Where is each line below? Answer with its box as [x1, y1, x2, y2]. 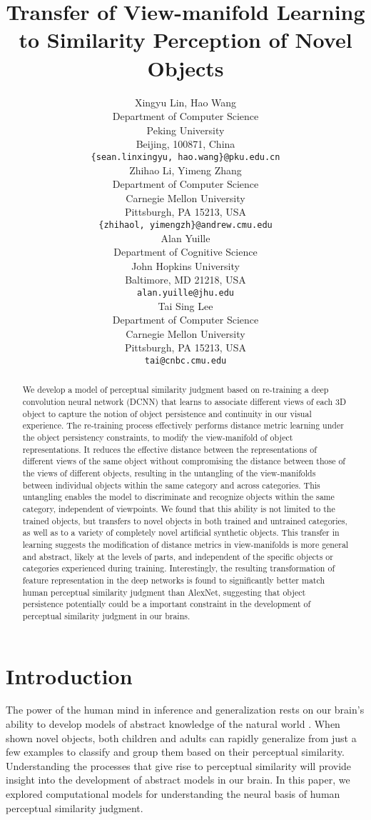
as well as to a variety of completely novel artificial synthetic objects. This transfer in [22, 526, 340, 539]
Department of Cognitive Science [113, 244, 258, 259]
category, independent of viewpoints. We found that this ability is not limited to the [22, 502, 335, 514]
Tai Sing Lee [158, 298, 213, 313]
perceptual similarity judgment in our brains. [22, 609, 190, 621]
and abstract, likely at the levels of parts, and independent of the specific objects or [22, 550, 333, 562]
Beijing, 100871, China [136, 136, 235, 151]
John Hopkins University [131, 258, 240, 273]
